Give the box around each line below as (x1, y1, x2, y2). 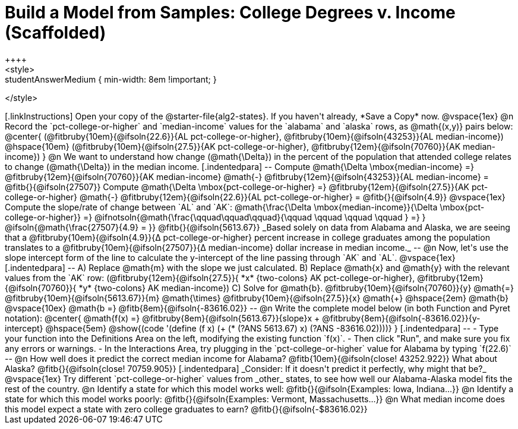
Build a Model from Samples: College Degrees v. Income (5, 2, 456, 23)
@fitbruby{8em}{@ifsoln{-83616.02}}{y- (322, 313, 481, 323)
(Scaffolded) (5, 23, 106, 43)
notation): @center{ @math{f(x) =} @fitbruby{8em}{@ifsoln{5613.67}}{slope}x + (5, 313, 320, 323)
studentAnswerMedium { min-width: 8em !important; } (5, 74, 217, 84)
